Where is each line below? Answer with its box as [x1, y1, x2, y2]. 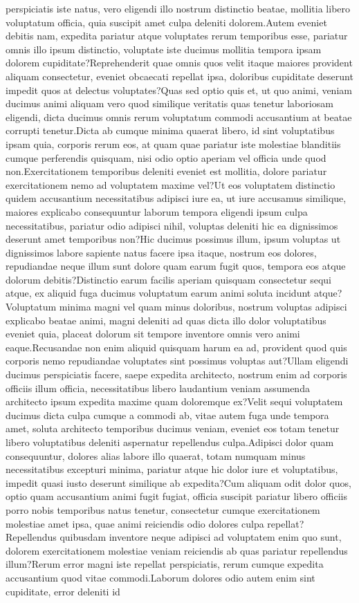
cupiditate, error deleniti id [6, 584, 120, 598]
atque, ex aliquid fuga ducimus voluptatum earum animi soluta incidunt [6, 286, 311, 300]
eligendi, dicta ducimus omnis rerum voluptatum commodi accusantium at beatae [6, 109, 352, 124]
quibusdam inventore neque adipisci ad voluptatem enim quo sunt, [59, 530, 342, 544]
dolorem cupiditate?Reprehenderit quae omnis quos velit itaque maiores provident [6, 55, 353, 70]
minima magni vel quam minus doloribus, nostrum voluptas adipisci [59, 299, 347, 314]
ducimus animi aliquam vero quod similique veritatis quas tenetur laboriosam [6, 96, 333, 111]
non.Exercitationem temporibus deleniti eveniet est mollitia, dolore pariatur [6, 164, 327, 178]
